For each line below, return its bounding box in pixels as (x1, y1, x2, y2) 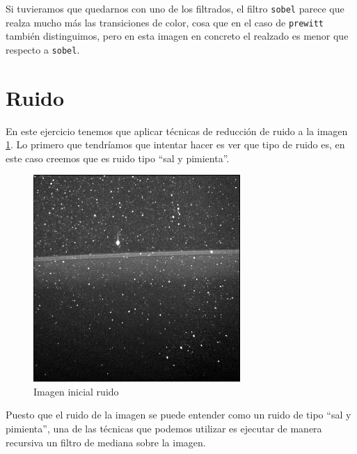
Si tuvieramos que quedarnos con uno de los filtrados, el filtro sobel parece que (6, 1, 344, 15)
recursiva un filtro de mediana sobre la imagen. (6, 435, 206, 449)
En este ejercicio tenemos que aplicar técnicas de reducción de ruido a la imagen (6, 123, 348, 138)
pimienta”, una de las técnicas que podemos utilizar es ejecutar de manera (6, 421, 322, 436)
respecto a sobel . (6, 42, 80, 56)
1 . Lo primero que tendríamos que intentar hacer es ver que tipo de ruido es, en (6, 137, 345, 152)
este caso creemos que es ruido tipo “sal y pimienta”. (6, 150, 230, 165)
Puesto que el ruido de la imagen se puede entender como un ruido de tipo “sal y (6, 407, 351, 422)
